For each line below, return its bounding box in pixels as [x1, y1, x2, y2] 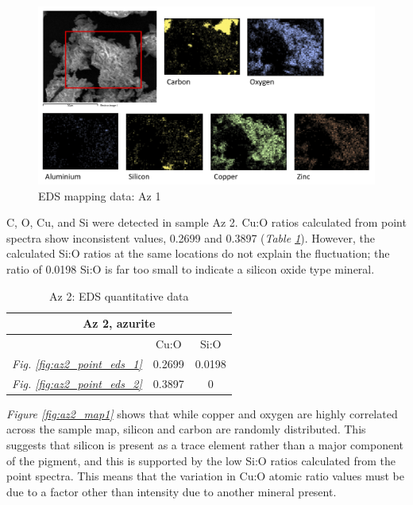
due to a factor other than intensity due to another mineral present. [6, 483, 337, 499]
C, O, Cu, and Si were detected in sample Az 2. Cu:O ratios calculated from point [6, 214, 407, 231]
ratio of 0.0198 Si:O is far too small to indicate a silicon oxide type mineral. [6, 260, 375, 277]
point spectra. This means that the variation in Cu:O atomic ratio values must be [6, 468, 404, 484]
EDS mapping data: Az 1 [38, 187, 161, 204]
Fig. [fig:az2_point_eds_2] [12, 375, 142, 391]
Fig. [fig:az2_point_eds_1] [12, 355, 142, 371]
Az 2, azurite [83, 315, 156, 332]
